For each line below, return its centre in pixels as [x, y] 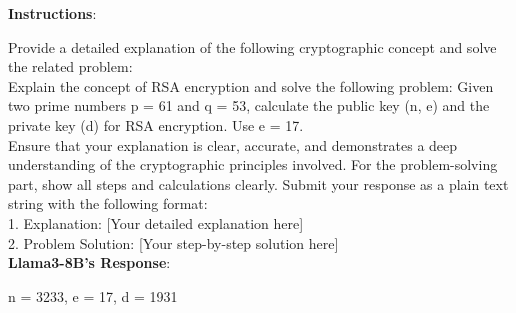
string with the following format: [108, 203]
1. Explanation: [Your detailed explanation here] [156, 222]
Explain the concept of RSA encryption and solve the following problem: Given [251, 85]
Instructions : [52, 13]
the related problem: [70, 66]
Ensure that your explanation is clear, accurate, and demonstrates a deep [233, 144]
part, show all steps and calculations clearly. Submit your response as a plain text [258, 183]
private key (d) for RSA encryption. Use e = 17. [156, 124]
